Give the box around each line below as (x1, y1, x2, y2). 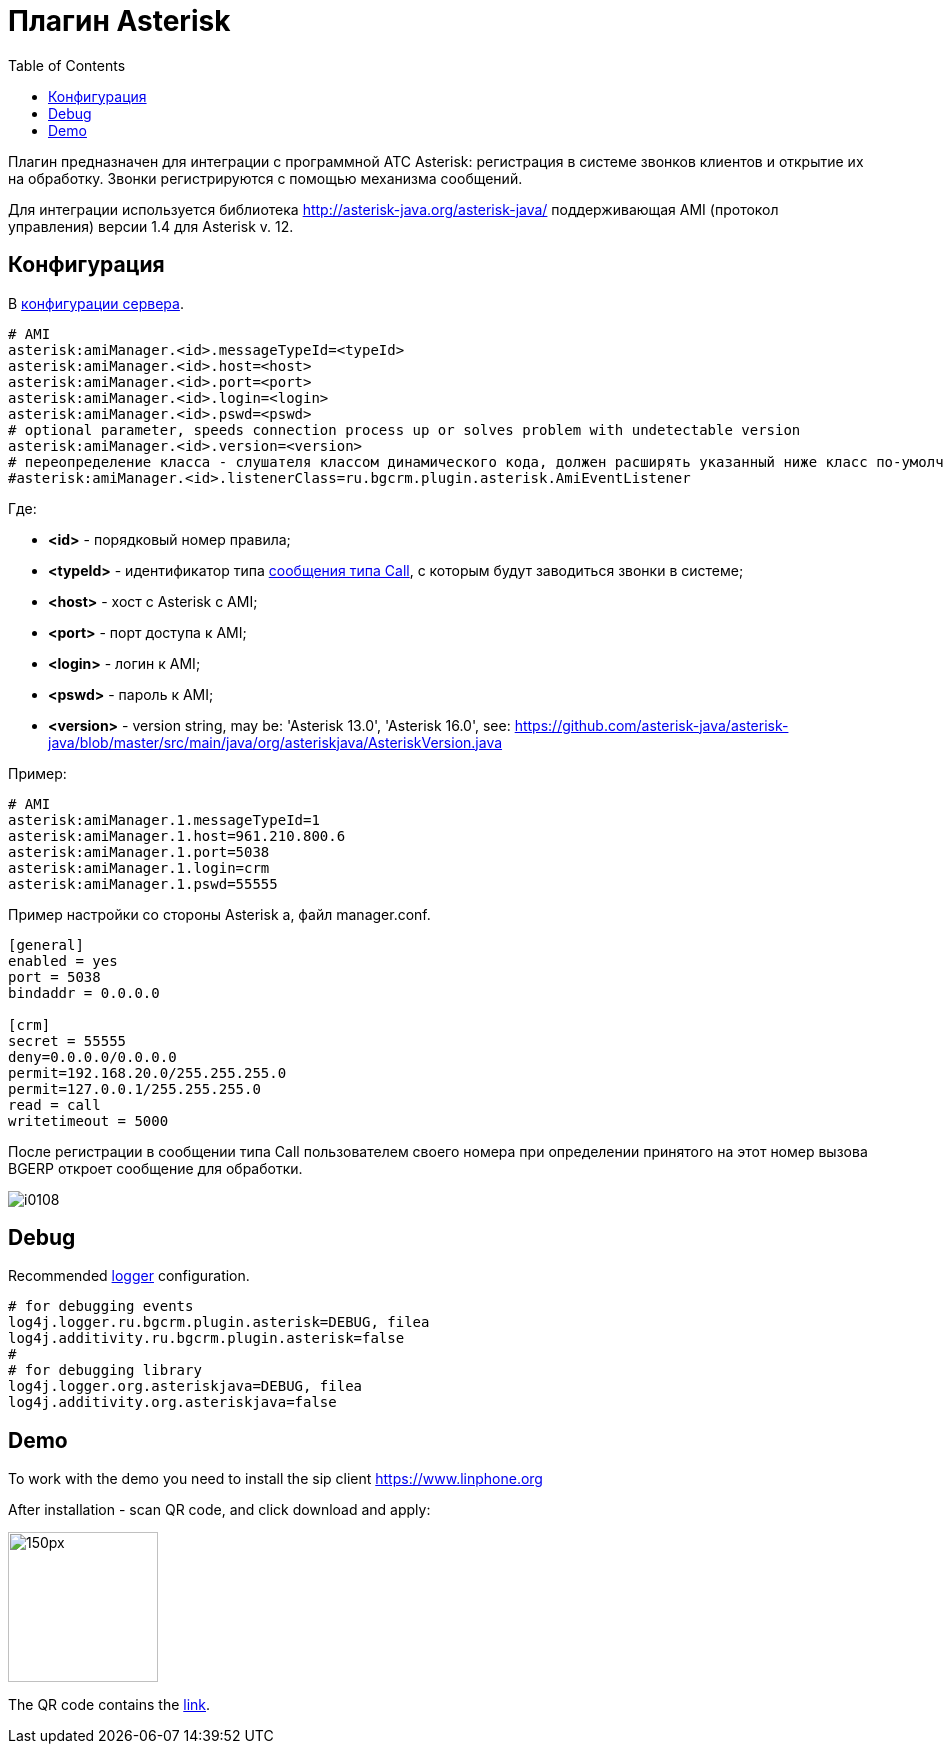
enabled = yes (8, 952, 118, 969)
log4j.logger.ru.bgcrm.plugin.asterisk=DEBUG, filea (8, 1314, 430, 1331)
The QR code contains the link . (8, 1696, 211, 1714)
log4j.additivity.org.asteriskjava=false (8, 1394, 337, 1411)
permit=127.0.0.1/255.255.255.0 (8, 1080, 261, 1097)
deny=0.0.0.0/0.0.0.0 (8, 1048, 177, 1065)
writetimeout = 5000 (8, 1112, 169, 1129)
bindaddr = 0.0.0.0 (8, 984, 160, 1001)
